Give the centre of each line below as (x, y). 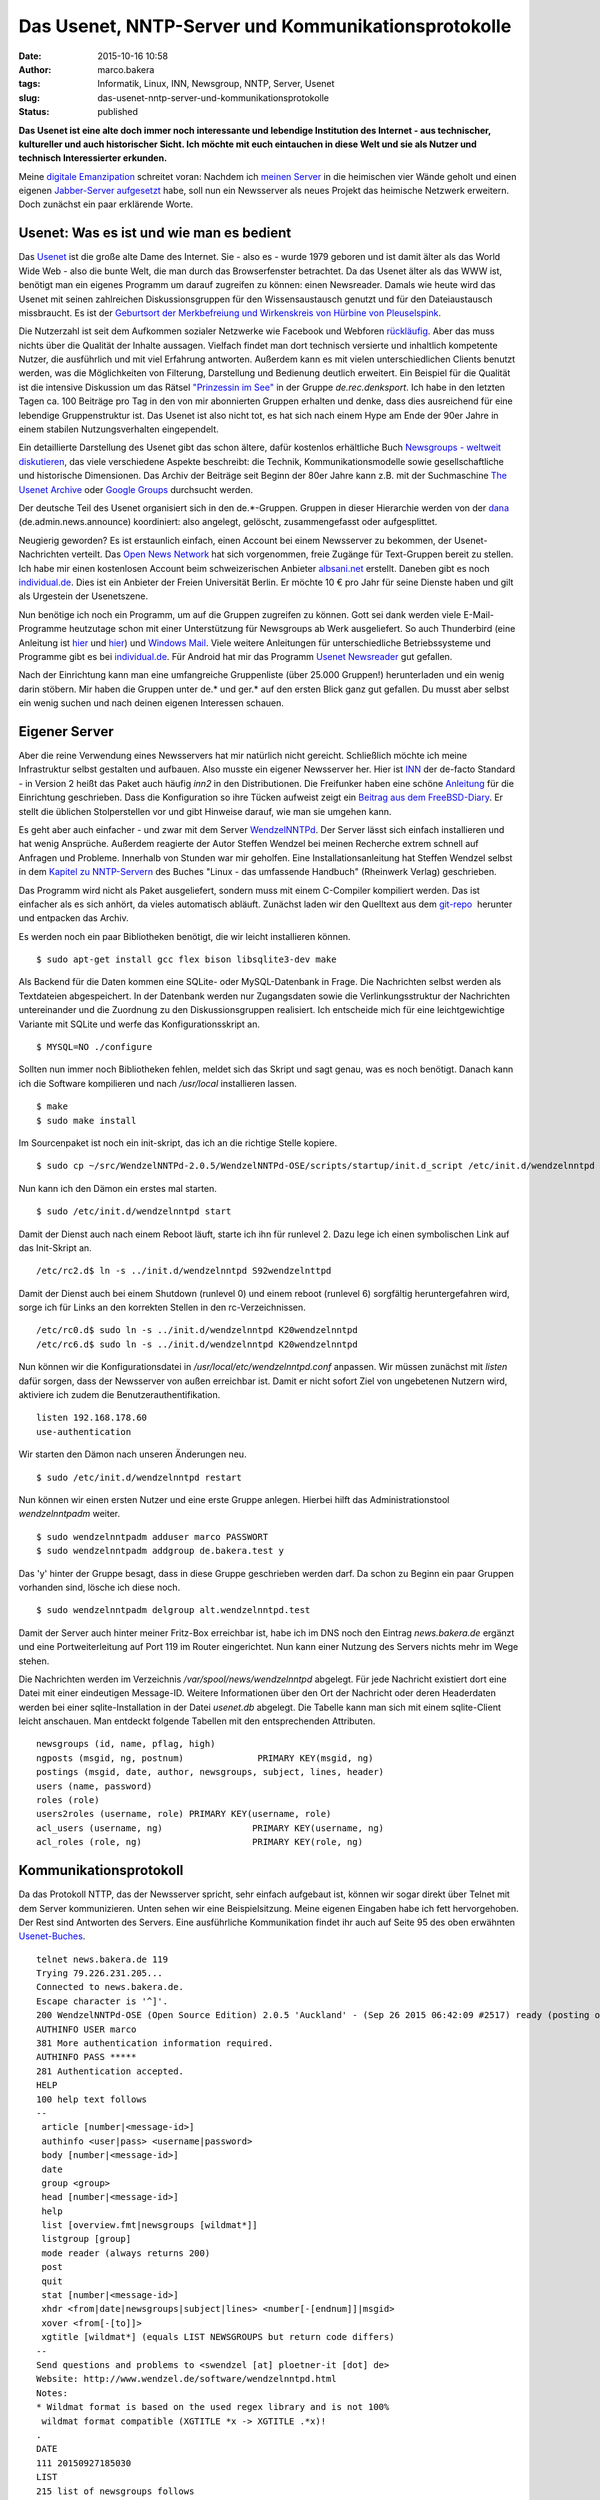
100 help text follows (92, 2099)
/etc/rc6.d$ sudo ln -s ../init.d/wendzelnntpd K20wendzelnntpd (197, 1344)
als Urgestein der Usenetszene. (83, 596)
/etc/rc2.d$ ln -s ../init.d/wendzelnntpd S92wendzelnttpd (184, 1271)
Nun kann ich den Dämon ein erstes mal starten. (117, 1188)
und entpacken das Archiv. (73, 918)
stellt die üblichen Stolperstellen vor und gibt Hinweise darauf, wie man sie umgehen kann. (205, 811)
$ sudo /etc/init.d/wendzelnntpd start (134, 1211)
